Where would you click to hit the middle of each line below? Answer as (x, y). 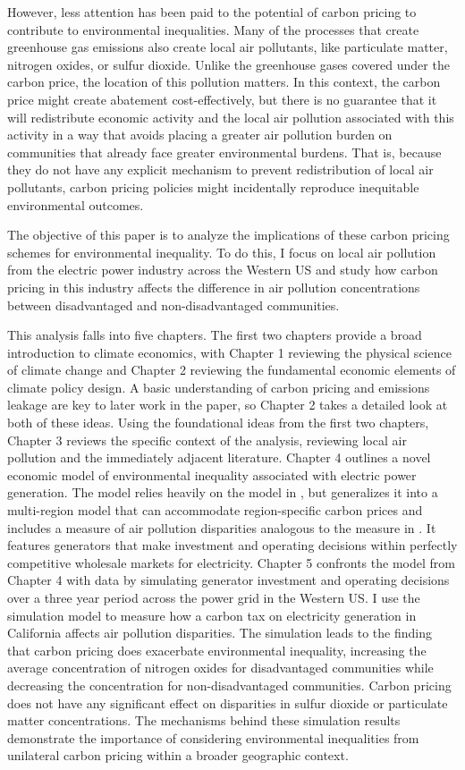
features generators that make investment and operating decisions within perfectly (232, 545)
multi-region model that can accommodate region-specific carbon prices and (215, 510)
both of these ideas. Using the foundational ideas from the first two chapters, (218, 423)
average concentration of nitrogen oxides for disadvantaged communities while (220, 668)
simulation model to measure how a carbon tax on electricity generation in (212, 615)
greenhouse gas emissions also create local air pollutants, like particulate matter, (228, 47)
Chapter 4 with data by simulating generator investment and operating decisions (228, 580)
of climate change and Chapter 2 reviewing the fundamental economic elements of (232, 370)
